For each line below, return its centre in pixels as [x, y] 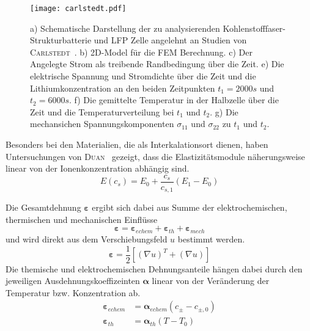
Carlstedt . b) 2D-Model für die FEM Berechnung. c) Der [141, 52]
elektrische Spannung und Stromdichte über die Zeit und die [143, 76]
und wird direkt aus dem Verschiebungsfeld [87, 238]
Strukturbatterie [61, 40]
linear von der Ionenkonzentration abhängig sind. [98, 168]
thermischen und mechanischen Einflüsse [82, 219]
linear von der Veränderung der [211, 281]
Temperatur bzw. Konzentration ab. [73, 292]
